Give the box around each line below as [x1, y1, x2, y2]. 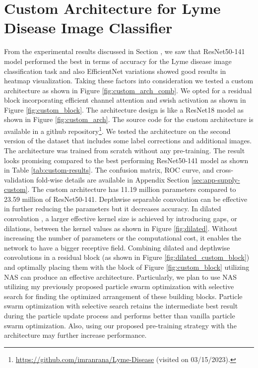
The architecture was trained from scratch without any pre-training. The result [4, 145, 245, 155]
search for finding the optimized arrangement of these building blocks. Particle [4, 291, 243, 301]
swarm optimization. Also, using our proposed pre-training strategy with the [4, 320, 237, 330]
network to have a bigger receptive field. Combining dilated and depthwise [4, 242, 230, 252]
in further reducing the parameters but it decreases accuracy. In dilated [4, 203, 221, 214]
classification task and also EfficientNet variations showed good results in [4, 65, 226, 76]
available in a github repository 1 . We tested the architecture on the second [4, 124, 231, 136]
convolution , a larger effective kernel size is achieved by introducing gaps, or [4, 213, 237, 224]
